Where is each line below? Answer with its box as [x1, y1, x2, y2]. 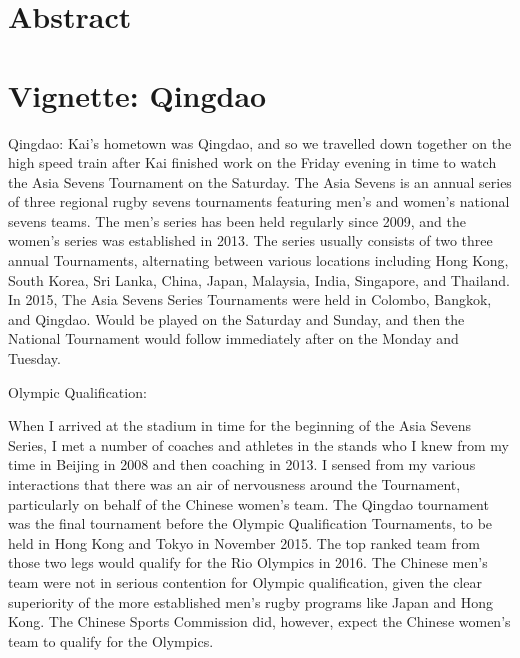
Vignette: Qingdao [8, 74, 267, 115]
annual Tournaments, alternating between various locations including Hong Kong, [8, 250, 509, 271]
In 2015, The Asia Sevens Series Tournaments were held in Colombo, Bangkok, [8, 289, 492, 310]
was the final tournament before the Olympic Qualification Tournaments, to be [8, 513, 493, 534]
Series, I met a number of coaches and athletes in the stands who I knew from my [8, 434, 509, 455]
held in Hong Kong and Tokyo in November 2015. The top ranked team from [8, 532, 480, 553]
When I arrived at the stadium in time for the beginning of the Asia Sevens [8, 415, 472, 436]
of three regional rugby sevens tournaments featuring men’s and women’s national [8, 191, 510, 212]
